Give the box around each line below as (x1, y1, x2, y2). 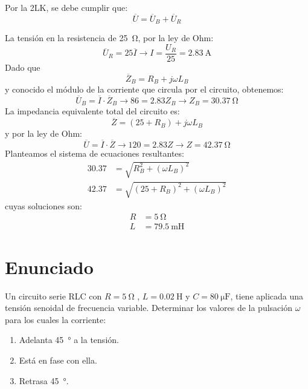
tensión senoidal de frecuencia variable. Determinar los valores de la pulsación (5, 301, 292, 314)
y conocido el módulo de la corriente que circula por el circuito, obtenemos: (5, 83, 284, 96)
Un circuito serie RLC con (5, 289, 102, 302)
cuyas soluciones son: (5, 199, 82, 212)
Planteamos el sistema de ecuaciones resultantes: (5, 147, 184, 160)
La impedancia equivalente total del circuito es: (5, 105, 180, 117)
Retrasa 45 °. (19, 374, 69, 387)
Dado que (5, 60, 40, 73)
